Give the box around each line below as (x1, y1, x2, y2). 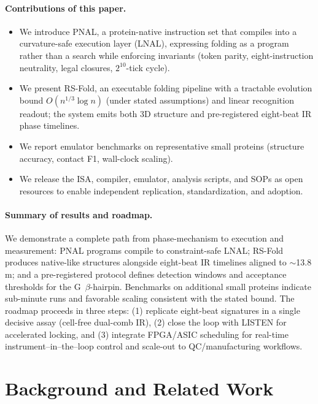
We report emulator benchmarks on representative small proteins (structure (19, 139, 304, 152)
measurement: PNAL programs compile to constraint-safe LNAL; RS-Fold (5, 243, 284, 256)
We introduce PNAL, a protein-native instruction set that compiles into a (19, 25, 297, 37)
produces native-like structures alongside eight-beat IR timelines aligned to (5, 256, 287, 269)
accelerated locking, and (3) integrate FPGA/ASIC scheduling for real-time (5, 327, 289, 340)
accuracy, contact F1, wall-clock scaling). (19, 151, 173, 164)
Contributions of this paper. (5, 1, 126, 14)
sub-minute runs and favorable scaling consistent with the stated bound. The (5, 292, 295, 305)
